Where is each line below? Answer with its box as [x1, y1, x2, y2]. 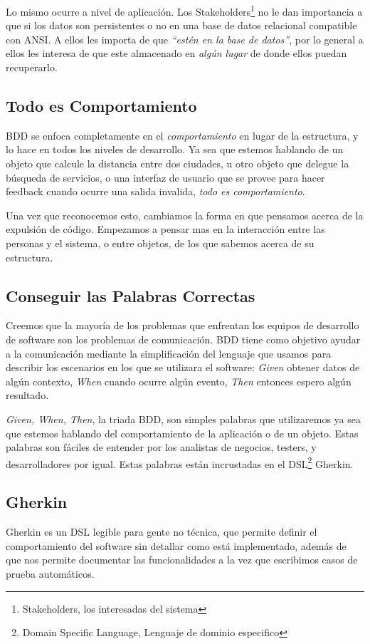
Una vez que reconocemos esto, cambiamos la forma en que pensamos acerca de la [6, 207, 364, 222]
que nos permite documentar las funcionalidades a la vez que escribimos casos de [6, 552, 358, 567]
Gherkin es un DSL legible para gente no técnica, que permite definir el [6, 524, 317, 539]
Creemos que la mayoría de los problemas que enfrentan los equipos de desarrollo [6, 318, 359, 333]
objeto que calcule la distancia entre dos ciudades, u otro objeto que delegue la [6, 156, 349, 171]
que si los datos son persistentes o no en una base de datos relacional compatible [6, 18, 357, 33]
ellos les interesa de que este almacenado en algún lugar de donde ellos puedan [6, 46, 347, 61]
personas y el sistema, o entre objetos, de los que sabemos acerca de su [6, 235, 314, 250]
